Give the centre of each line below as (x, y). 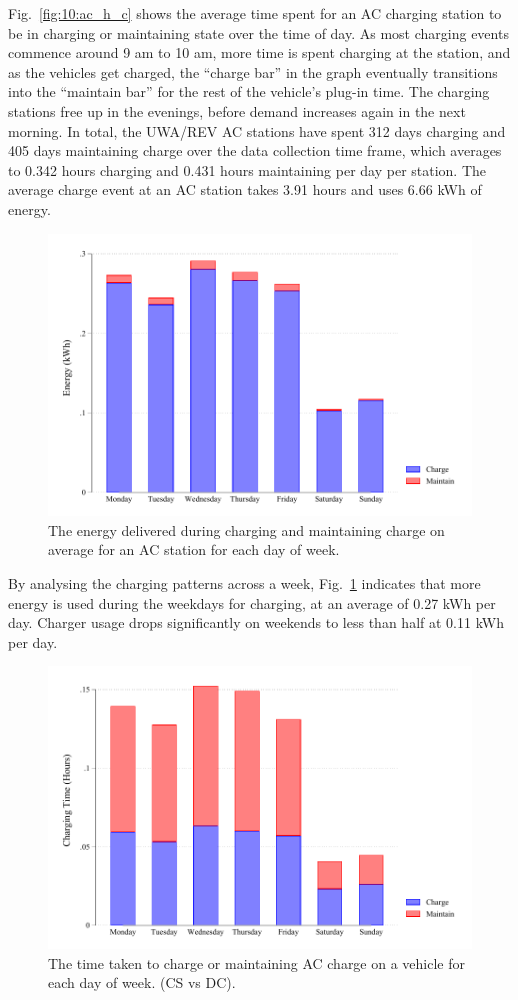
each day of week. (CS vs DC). (142, 982)
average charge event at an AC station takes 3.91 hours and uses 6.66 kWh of (245, 189)
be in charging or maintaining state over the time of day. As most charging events (258, 32)
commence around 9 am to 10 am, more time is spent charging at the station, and (259, 52)
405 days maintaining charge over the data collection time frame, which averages (255, 150)
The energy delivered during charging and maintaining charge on (246, 529)
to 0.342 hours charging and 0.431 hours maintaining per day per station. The (247, 169)
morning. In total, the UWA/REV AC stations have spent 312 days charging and (257, 130)
